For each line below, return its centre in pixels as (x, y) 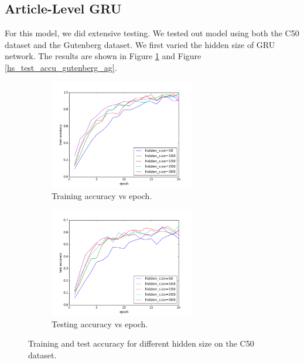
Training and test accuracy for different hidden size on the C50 (141, 343)
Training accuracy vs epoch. (102, 195)
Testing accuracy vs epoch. (100, 323)
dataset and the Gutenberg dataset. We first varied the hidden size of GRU (140, 44)
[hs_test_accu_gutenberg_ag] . (61, 67)
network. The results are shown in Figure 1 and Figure (103, 56)
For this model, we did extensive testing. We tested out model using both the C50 (152, 33)
